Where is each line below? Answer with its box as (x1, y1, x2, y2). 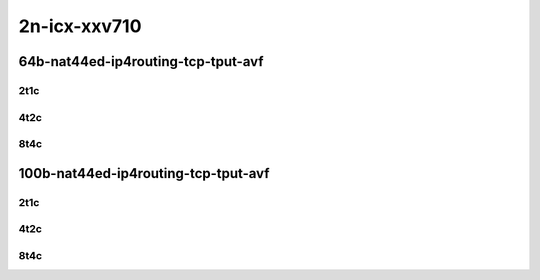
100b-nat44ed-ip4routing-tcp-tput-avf (18, 165, 270, 182)
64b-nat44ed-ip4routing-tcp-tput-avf (18, 53, 264, 70)
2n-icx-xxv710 (18, 15, 142, 37)
